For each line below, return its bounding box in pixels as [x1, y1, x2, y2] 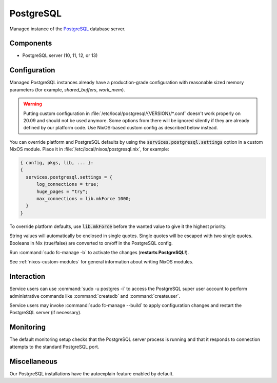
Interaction [9, 272, 46, 281]
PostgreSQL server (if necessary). [9, 310, 82, 316]
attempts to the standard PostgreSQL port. [9, 343, 100, 350]
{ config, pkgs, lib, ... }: [20, 160, 94, 166]
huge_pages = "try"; [36, 188, 88, 195]
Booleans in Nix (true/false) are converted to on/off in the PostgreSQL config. [9, 240, 173, 246]
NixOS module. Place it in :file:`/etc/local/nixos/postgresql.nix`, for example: [9, 146, 169, 152]
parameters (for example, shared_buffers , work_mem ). [9, 86, 125, 92]
